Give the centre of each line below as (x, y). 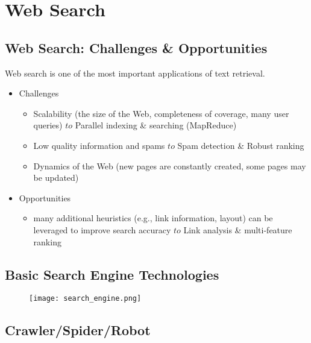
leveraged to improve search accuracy (102, 229)
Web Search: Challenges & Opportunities (136, 47)
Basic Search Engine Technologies (112, 274)
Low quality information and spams (99, 145)
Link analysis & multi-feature (238, 229)
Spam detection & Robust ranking (241, 145)
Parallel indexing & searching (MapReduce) (156, 125)
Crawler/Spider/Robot (78, 330)
